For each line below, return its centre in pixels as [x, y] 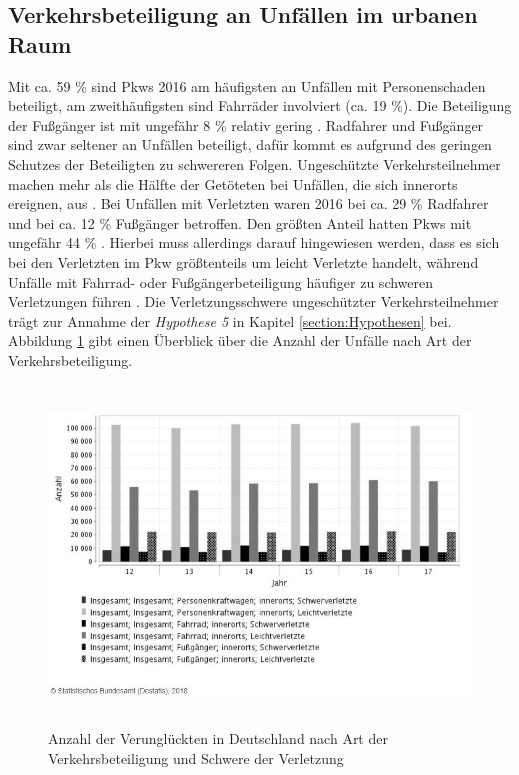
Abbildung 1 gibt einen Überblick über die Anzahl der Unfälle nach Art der [240, 340]
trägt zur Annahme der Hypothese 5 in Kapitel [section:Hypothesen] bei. [230, 320]
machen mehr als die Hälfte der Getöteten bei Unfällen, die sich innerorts [233, 183]
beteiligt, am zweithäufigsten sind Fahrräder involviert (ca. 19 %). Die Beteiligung [260, 105]
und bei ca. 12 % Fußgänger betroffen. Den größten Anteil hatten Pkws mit [240, 222]
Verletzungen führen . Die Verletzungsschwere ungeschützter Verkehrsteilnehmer [253, 301]
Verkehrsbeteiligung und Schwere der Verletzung [196, 757]
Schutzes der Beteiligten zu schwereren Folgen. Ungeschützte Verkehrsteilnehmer [254, 163]
